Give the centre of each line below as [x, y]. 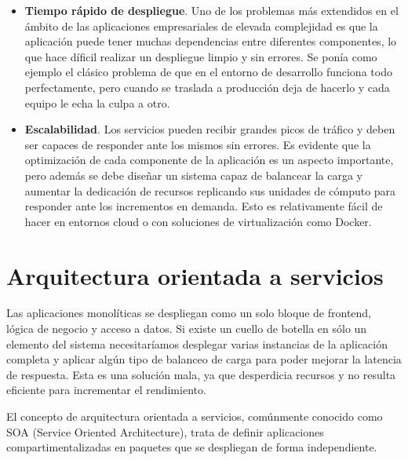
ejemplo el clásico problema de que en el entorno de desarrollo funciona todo [208, 72]
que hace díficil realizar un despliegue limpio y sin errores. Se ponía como [201, 56]
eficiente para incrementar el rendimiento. [106, 390]
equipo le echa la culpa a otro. [97, 102]
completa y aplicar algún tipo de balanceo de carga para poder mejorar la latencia [204, 359]
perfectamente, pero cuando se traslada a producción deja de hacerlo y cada [207, 87]
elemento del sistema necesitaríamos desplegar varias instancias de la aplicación [197, 343]
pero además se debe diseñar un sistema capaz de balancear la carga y [194, 175]
